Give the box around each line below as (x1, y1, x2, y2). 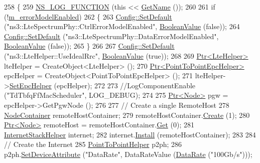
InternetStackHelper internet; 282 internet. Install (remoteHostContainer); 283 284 (4, 129, 256, 139)
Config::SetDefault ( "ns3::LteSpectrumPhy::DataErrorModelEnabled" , (4, 31, 219, 41)
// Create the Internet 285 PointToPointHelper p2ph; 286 (4, 139, 182, 149)
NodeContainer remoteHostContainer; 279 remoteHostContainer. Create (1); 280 (4, 109, 250, 120)
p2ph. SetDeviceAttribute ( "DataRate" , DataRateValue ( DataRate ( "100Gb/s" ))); (4, 148, 252, 159)
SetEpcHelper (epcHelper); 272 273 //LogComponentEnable (9, 80, 196, 90)
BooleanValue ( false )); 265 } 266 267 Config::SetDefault (4, 41, 175, 51)
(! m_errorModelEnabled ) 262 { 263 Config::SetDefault (4, 11, 172, 22)
